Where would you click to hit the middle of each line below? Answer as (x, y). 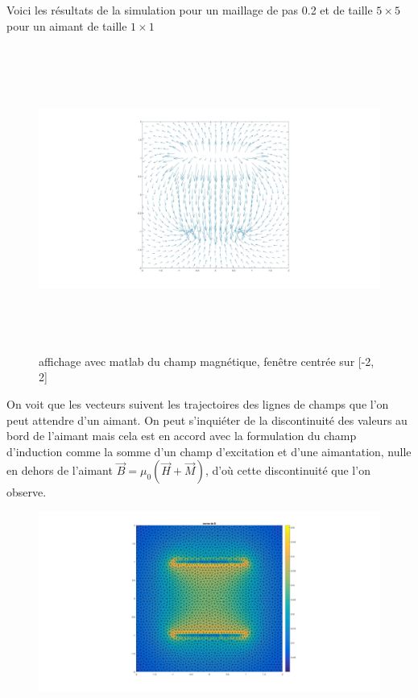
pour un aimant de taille (67, 25)
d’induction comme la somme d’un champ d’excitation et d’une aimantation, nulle (209, 451)
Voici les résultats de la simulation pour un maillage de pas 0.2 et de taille (190, 10)
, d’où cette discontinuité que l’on (288, 470)
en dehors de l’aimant (60, 470)
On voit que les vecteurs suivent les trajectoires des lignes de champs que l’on (198, 403)
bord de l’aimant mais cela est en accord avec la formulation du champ (182, 436)
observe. (27, 492)
